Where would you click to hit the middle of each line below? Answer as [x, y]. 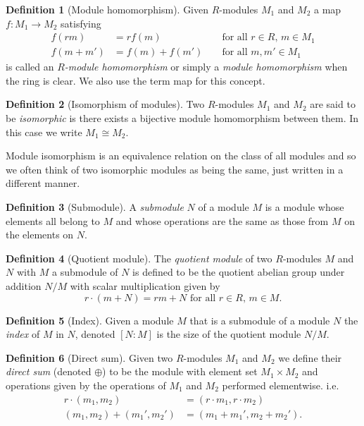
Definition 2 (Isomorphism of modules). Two [105, 104]
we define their [310, 357]
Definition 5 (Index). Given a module [90, 320]
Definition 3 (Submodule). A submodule [95, 207]
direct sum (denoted [49, 371]
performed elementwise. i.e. [281, 385]
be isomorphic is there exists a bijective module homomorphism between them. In [182, 118]
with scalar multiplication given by [145, 285]
